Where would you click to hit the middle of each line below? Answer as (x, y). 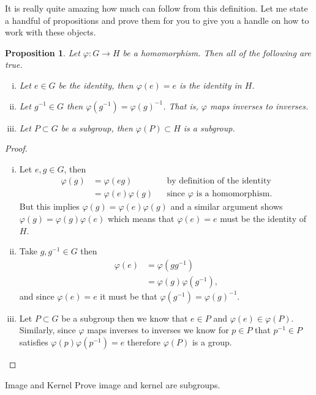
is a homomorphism (233, 194)
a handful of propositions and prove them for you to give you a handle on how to (157, 20)
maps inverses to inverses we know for (158, 330)
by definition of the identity (219, 181)
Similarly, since (47, 330)
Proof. (16, 148)
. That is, (181, 105)
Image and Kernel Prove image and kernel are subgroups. (113, 384)
